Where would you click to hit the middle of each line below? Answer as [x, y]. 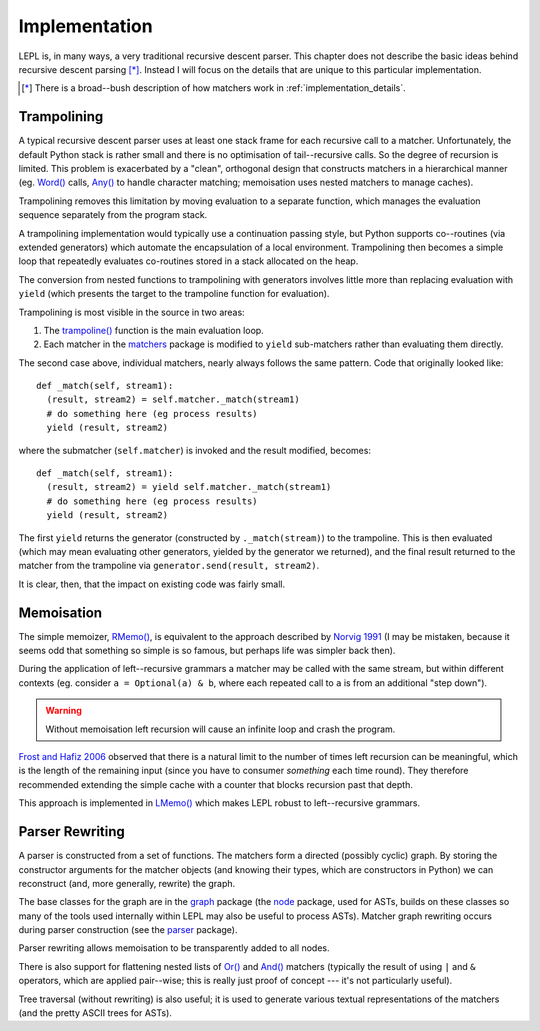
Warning [63, 711]
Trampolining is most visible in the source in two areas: [131, 312]
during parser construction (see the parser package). [128, 930]
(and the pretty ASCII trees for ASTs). [95, 1013]
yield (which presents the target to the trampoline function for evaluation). [174, 294]
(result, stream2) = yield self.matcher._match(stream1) [189, 487]
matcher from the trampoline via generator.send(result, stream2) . [169, 566]
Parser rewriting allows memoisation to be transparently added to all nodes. [174, 948]
